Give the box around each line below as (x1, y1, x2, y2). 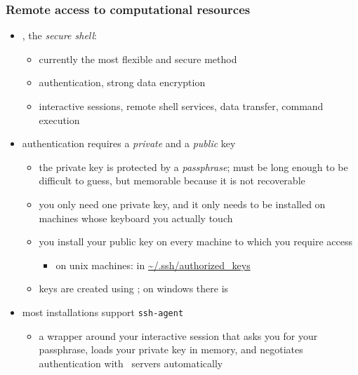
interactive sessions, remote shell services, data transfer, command (39, 99, 324, 113)
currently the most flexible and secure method (39, 51, 237, 66)
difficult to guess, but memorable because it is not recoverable (39, 173, 305, 188)
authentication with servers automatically (39, 355, 223, 370)
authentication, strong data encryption (39, 75, 206, 90)
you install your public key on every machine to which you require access (39, 234, 353, 249)
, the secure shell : (22, 28, 97, 43)
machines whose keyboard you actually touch (39, 210, 233, 225)
